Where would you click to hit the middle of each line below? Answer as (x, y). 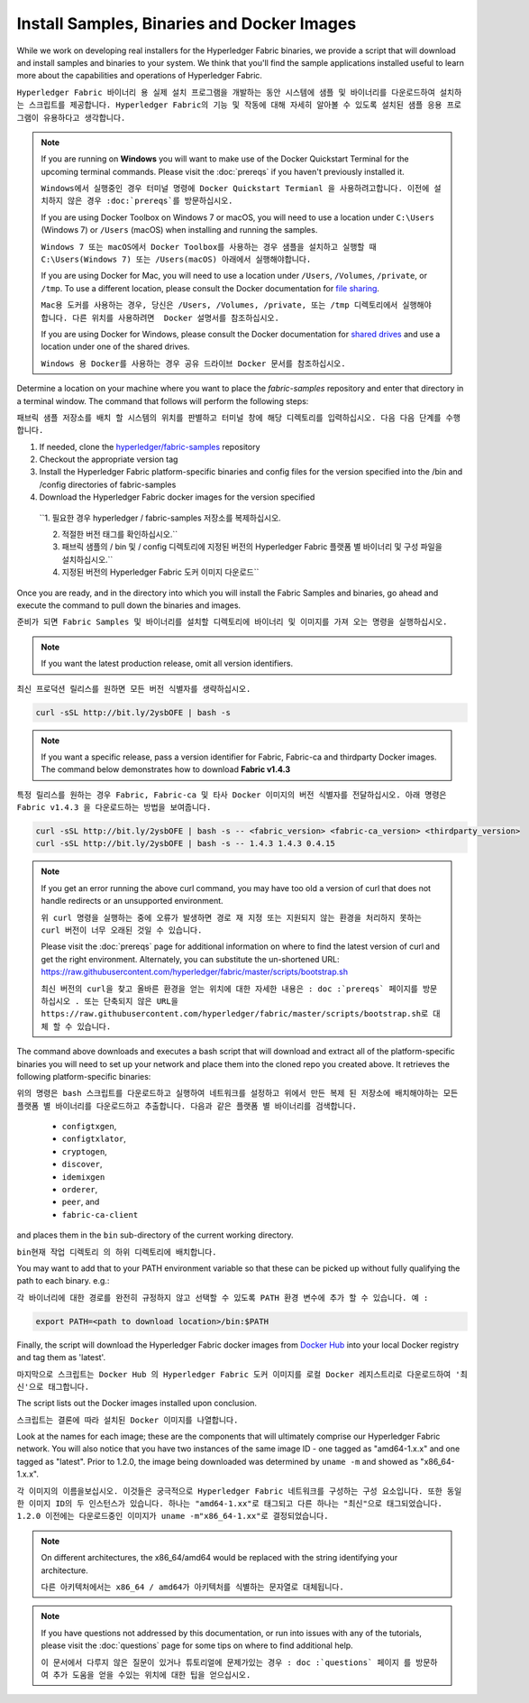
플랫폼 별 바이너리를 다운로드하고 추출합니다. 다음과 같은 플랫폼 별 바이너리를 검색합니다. (187, 1106)
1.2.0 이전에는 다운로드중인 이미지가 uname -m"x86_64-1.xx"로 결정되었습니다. (173, 1516)
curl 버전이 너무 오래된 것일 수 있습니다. (122, 930)
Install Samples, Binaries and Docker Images (187, 23)
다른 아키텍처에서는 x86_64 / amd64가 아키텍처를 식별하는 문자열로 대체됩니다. (192, 1587)
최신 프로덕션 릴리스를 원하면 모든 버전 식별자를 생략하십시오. (134, 689)
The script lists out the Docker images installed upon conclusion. (137, 1404)
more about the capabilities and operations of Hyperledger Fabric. (140, 76)
